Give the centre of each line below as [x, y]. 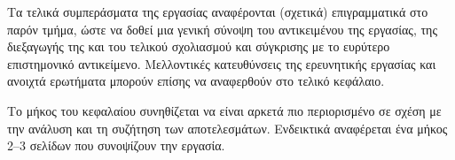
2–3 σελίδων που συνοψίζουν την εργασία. [116, 145]
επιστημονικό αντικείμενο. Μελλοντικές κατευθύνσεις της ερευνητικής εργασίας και [222, 63]
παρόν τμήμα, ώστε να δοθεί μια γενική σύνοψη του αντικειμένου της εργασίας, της [222, 29]
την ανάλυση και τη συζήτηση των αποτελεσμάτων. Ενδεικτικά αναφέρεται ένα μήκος [227, 128]
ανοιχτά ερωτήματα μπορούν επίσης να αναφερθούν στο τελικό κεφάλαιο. [196, 81]
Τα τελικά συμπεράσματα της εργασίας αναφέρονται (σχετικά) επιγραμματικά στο [218, 11]
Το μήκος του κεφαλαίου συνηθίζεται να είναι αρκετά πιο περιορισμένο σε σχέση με [224, 110]
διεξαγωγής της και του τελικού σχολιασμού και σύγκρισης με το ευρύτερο [199, 46]
